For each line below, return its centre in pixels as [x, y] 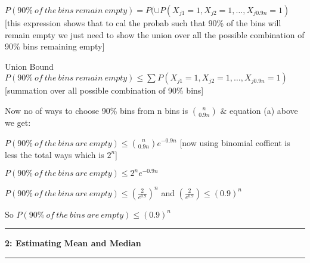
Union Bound [29, 66]
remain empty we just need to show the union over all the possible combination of [155, 34]
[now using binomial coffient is [235, 142]
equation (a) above [264, 110]
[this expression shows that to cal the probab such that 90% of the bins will [143, 23]
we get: [18, 122]
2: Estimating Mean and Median [73, 243]
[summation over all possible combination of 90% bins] [104, 90]
